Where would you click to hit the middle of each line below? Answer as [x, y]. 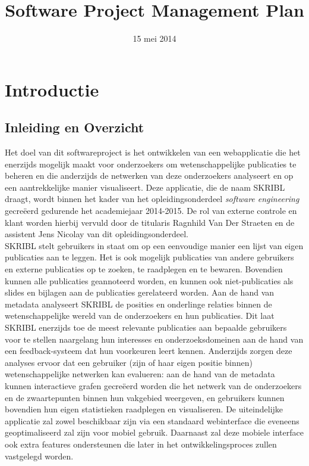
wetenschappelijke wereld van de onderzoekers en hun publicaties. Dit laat [140, 316]
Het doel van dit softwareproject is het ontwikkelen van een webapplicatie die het [153, 152]
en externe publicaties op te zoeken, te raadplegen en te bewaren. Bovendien [144, 269]
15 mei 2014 [154, 38]
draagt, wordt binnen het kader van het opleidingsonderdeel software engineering [152, 199]
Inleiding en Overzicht [75, 127]
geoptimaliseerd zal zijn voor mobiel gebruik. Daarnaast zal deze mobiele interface [154, 432]
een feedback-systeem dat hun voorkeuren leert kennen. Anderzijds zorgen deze [149, 351]
